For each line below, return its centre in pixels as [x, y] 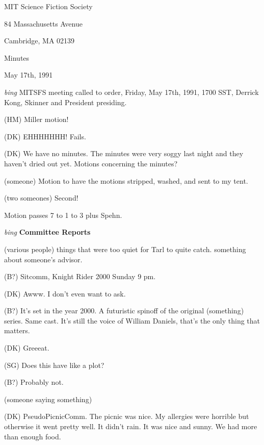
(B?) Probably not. [34, 382]
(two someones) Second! [41, 198]
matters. [17, 330]
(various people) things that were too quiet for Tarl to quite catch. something [125, 249]
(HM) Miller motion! [36, 119]
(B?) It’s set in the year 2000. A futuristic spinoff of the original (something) [124, 311]
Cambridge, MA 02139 [39, 41]
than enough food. [33, 436]
